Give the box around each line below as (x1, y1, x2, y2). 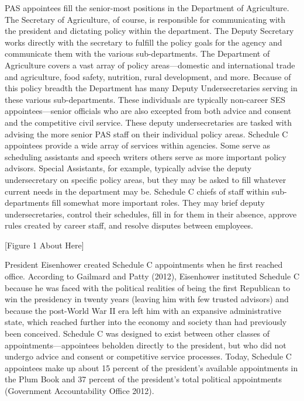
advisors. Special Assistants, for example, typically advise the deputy (5, 162, 252, 174)
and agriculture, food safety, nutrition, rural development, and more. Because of (5, 70, 291, 82)
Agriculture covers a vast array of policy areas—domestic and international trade (5, 58, 295, 71)
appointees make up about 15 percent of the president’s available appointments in (5, 361, 298, 374)
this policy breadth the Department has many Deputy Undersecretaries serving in (5, 82, 298, 94)
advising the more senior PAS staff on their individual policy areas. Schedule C (5, 127, 288, 140)
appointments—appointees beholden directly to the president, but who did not (5, 338, 286, 351)
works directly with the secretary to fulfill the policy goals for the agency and (5, 36, 282, 48)
